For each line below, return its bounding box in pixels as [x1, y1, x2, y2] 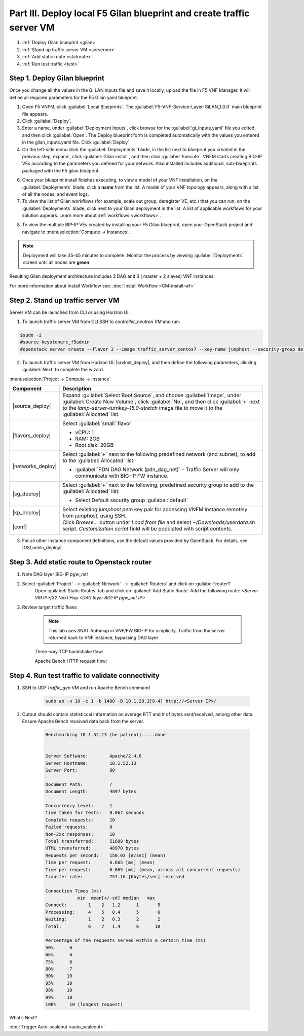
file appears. [22, 111, 48, 117]
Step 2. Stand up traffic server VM [9, 296, 120, 304]
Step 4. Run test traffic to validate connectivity [9, 671, 160, 680]
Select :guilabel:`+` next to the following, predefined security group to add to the [62, 482, 254, 489]
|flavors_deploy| [12, 432, 51, 439]
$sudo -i [20, 332, 42, 338]
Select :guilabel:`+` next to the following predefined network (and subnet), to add [62, 451, 256, 458]
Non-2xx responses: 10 [45, 831, 115, 837]
